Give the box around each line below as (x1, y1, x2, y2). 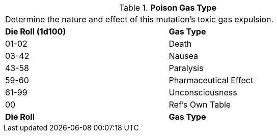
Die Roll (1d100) (5, 26, 66, 37)
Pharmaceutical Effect (169, 75, 254, 85)
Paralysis (169, 63, 204, 73)
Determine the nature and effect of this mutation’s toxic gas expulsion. (5, 14, 274, 24)
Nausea (169, 51, 198, 61)
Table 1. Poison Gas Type (119, 3, 217, 13)
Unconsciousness (169, 87, 237, 97)
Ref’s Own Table (169, 99, 231, 110)
